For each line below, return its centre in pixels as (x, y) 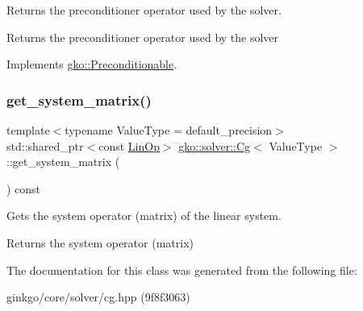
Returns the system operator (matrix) (100, 242)
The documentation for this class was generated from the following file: (182, 270)
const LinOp (129, 145)
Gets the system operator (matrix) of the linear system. (144, 216)
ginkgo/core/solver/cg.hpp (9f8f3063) (98, 297)
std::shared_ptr (45, 145)
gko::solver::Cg (215, 145)
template (28, 130)
